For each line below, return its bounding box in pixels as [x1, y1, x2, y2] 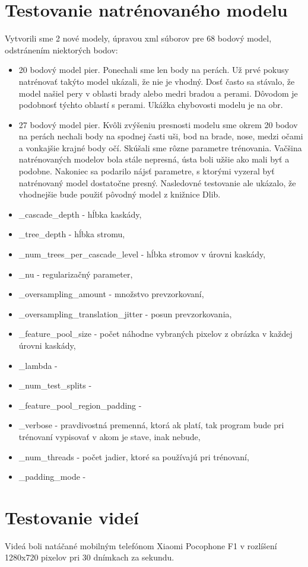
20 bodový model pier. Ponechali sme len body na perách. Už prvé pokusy [18, 63, 289, 76]
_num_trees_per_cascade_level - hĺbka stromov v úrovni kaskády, [18, 248, 266, 260]
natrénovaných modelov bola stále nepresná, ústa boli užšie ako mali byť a [18, 153, 290, 165]
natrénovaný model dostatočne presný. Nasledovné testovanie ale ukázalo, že [18, 176, 296, 189]
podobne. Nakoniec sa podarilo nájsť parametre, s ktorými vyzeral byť [18, 165, 275, 177]
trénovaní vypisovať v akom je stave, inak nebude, [18, 430, 201, 442]
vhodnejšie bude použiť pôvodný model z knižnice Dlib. [18, 188, 221, 200]
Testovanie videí [5, 505, 139, 529]
